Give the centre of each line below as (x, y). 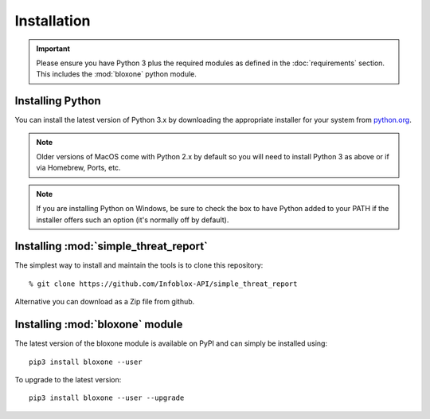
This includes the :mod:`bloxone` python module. (116, 74)
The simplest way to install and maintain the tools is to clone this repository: (139, 265)
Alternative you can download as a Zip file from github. (105, 302)
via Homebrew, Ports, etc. (78, 168)
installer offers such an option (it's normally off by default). (133, 220)
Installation (53, 21)
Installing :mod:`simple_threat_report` (111, 247)
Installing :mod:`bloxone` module (99, 325)
